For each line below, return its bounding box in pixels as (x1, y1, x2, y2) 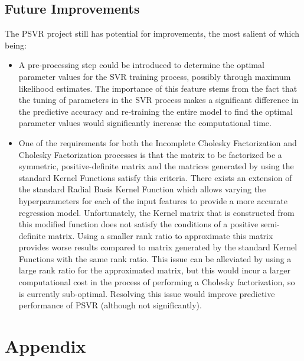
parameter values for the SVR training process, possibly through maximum (18, 70, 291, 82)
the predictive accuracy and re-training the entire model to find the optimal (18, 105, 293, 117)
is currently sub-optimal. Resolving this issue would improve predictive (18, 287, 275, 299)
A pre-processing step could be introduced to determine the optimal (18, 59, 264, 71)
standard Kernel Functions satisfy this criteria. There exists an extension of (18, 171, 292, 183)
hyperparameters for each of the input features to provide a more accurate (18, 194, 287, 207)
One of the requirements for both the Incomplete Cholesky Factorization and (18, 136, 297, 149)
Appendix (5, 334, 86, 358)
